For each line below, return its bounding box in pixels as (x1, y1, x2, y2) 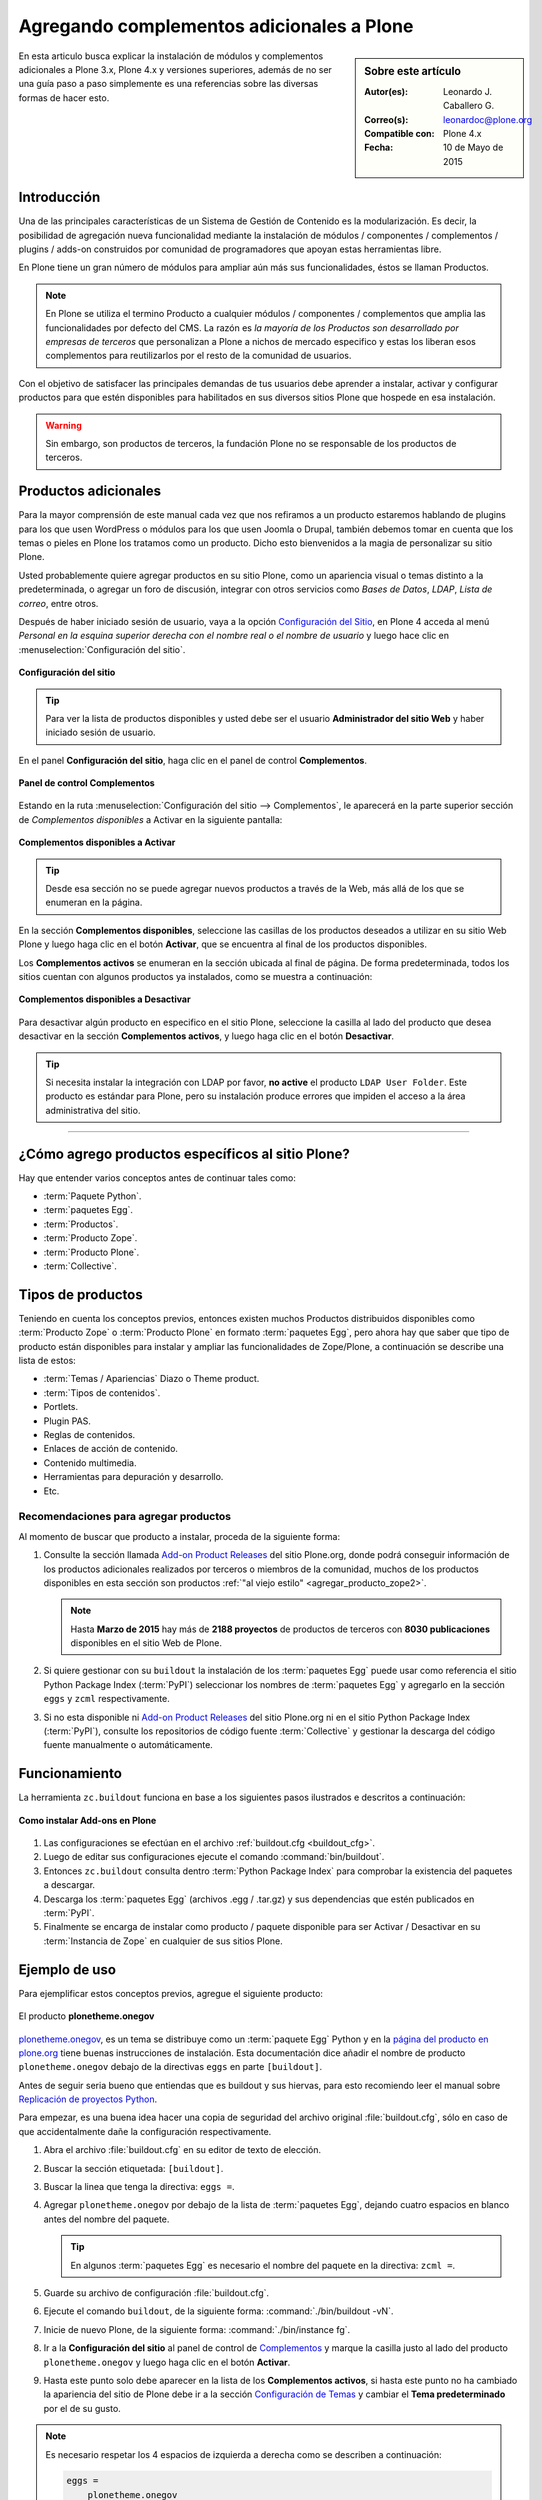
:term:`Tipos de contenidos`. (43, 1386, 161, 1399)
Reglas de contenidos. (43, 1429, 136, 1441)
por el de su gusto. (43, 2402, 122, 2414)
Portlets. (43, 1401, 79, 1413)
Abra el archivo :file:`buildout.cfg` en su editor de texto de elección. (43, 2144, 322, 2156)
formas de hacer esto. (18, 91, 110, 104)
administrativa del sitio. (45, 1104, 141, 1116)
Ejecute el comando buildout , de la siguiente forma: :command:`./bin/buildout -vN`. (43, 2305, 394, 2317)
